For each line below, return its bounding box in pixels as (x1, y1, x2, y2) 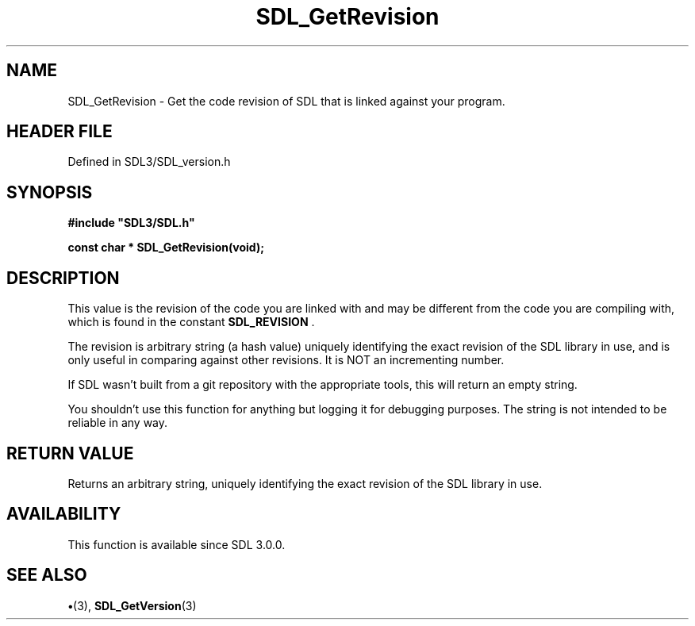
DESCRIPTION (6, 267, 120, 288)
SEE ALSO (6, 565, 87, 586)
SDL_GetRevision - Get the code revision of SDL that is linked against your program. (67, 94, 505, 108)
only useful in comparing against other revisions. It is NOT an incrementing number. (67, 353, 505, 367)
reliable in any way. (67, 416, 168, 430)
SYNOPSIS (6, 182, 93, 202)
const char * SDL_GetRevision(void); (67, 240, 264, 255)
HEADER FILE (6, 121, 113, 142)
